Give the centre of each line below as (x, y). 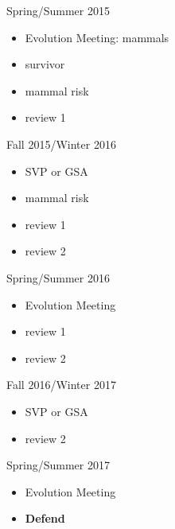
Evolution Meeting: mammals (97, 37)
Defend (45, 518)
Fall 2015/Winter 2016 (61, 144)
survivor (45, 64)
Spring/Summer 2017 (58, 465)
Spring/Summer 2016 (58, 277)
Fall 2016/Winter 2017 (61, 385)
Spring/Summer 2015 (58, 10)
